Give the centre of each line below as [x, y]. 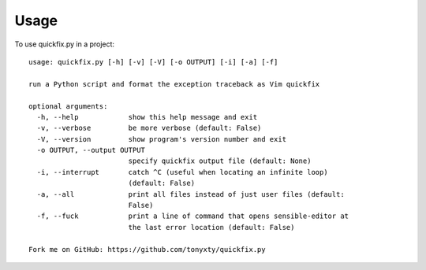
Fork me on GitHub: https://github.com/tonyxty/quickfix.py [147, 249]
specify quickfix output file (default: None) [220, 161]
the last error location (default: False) [211, 227]
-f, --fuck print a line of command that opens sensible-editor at [193, 216]
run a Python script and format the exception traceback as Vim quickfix [174, 84]
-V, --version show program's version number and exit [162, 139]
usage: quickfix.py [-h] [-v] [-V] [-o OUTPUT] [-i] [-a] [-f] [153, 62]
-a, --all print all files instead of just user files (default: [191, 194]
